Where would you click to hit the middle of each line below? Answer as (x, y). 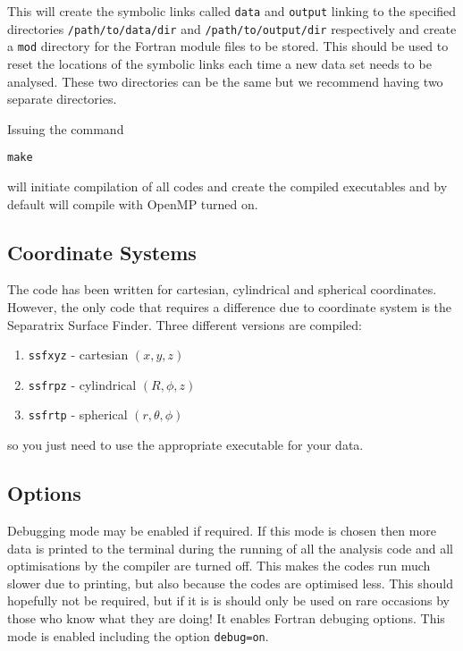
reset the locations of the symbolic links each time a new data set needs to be (219, 63)
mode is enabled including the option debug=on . (138, 635)
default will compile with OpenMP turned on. (133, 203)
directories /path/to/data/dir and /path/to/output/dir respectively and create (232, 28)
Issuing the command (66, 128)
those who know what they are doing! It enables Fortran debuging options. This (226, 617)
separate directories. (62, 99)
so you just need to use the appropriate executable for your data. (185, 445)
